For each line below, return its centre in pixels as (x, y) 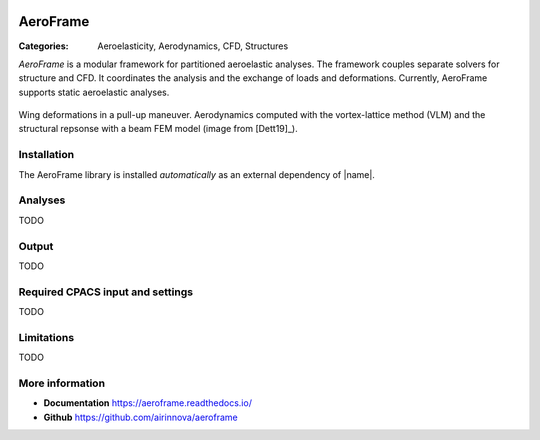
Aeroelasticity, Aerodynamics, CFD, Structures (193, 46)
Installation (46, 155)
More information (61, 383)
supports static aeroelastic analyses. (94, 92)
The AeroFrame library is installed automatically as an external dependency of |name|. (196, 174)
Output (36, 246)
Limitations (46, 337)
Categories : (43, 46)
